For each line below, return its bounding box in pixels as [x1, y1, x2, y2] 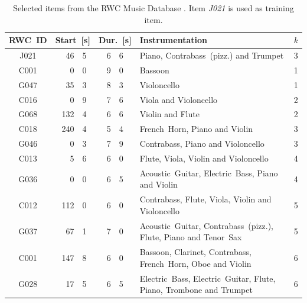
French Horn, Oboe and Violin [139, 257, 252, 269]
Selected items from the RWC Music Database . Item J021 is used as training [13, 2, 294, 14]
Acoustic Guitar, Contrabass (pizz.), [139, 219, 273, 231]
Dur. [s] [98, 34, 132, 46]
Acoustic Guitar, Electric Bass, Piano [139, 166, 278, 179]
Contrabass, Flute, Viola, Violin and [139, 193, 272, 205]
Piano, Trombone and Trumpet [139, 283, 253, 296]
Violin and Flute [139, 108, 200, 120]
